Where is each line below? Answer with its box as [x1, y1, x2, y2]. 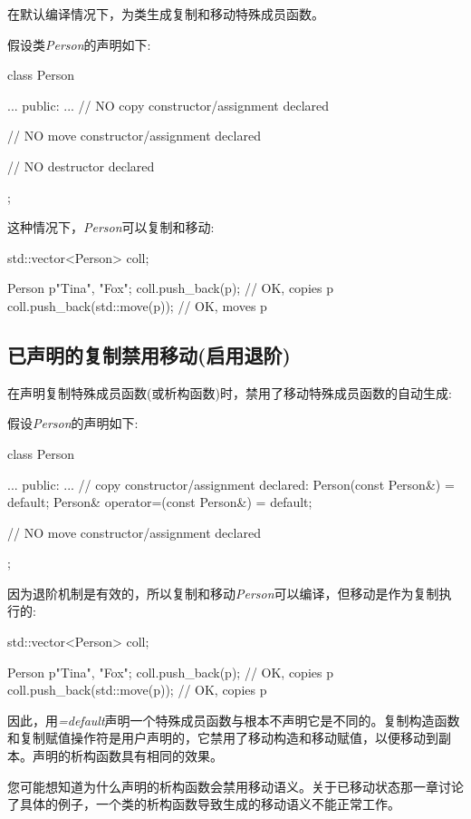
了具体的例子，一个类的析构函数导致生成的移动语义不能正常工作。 [7, 795, 400, 814]
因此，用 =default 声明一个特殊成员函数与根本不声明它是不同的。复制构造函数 [7, 710, 460, 729]
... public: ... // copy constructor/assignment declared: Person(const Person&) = [7, 474, 455, 493]
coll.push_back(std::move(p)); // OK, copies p [7, 680, 267, 699]
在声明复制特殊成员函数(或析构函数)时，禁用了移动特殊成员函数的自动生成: [7, 383, 452, 402]
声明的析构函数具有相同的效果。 [32, 746, 223, 765]
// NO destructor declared [7, 156, 155, 175]
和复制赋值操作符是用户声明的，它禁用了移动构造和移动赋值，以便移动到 [7, 728, 438, 747]
